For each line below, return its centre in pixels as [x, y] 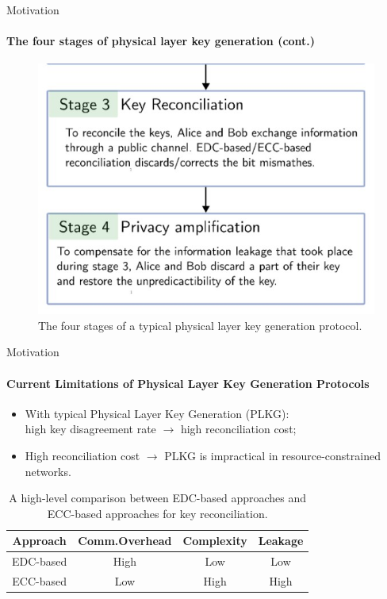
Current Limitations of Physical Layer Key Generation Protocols [188, 383]
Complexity [215, 541]
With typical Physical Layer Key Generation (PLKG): [157, 413]
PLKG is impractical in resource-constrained [272, 455]
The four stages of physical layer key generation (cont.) [161, 41]
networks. [48, 471]
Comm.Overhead [125, 541]
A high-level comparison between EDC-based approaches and [158, 498]
